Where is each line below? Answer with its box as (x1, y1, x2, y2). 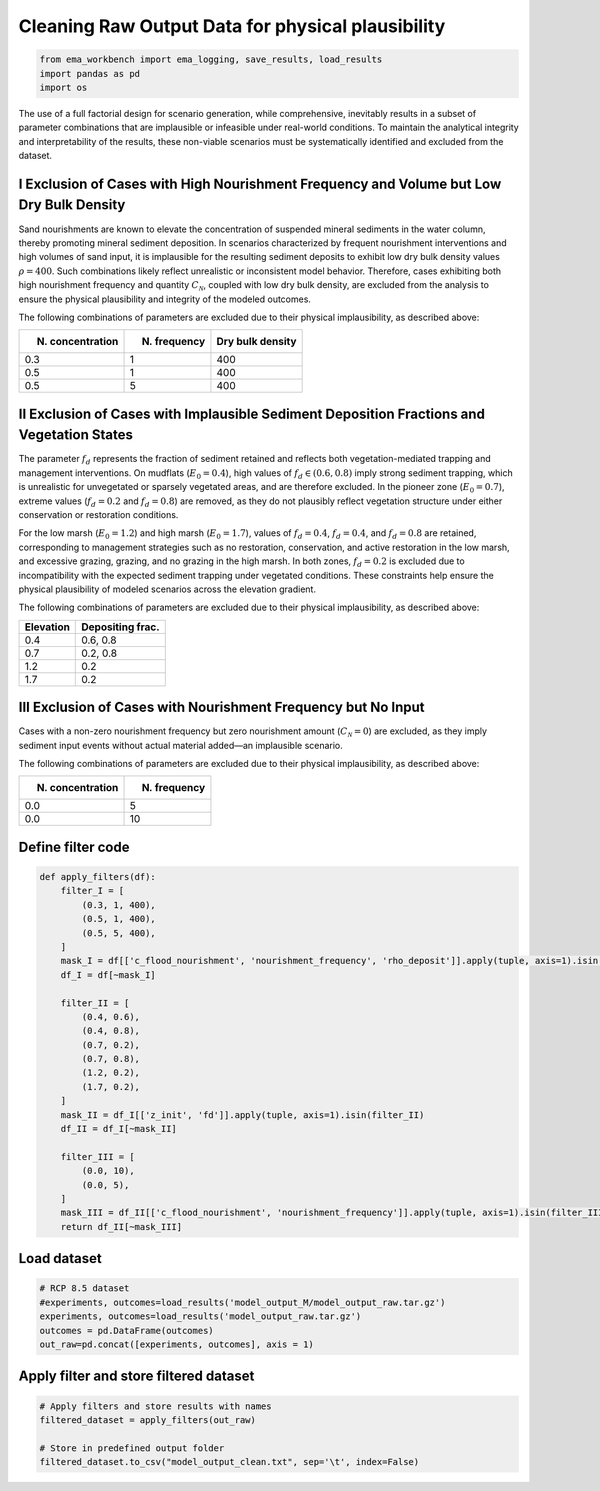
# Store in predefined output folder (39, 1442, 225, 1454)
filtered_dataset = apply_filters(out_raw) (39, 1414, 257, 1425)
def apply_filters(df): (39, 871, 157, 883)
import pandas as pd (39, 68, 140, 79)
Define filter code (18, 838, 130, 855)
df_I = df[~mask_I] (60, 969, 157, 980)
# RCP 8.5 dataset (39, 1283, 130, 1294)
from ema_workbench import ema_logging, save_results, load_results (39, 54, 383, 65)
